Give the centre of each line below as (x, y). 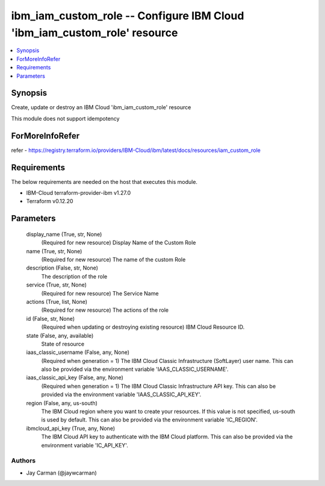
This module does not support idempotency (65, 118)
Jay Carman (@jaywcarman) (62, 473)
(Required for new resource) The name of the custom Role (113, 259)
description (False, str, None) (62, 268)
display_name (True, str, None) (64, 234)
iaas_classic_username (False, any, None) (78, 352)
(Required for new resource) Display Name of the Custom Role (119, 243)
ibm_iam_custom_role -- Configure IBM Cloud (128, 16)
